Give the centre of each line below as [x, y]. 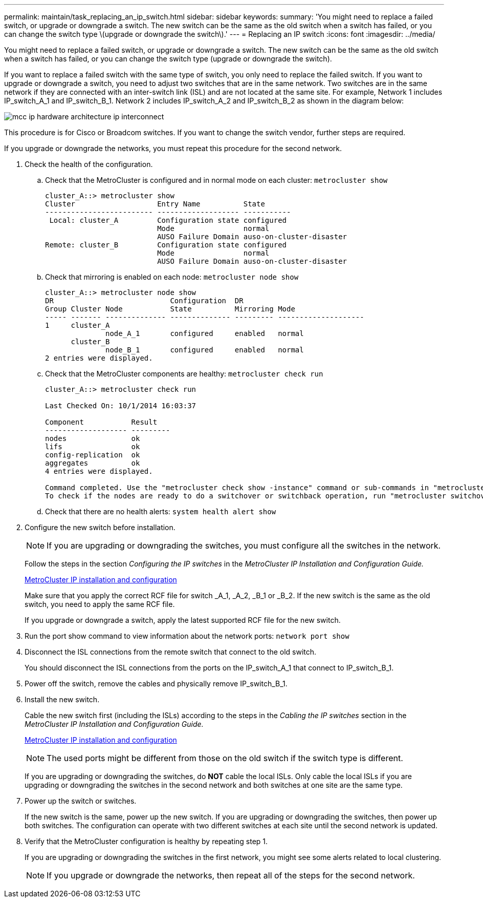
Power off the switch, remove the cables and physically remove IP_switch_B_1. [156, 684]
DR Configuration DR [144, 301]
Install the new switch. [62, 699]
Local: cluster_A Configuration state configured [168, 220]
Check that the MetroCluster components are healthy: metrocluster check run [184, 374]
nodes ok [93, 438]
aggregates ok [93, 463]
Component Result [101, 422]
